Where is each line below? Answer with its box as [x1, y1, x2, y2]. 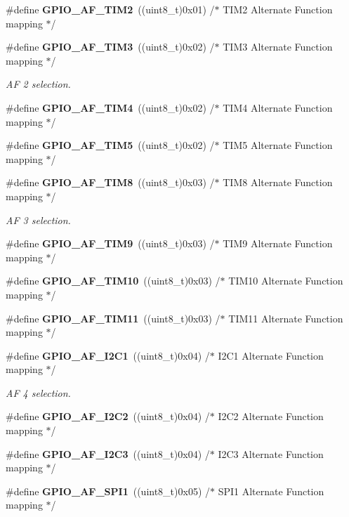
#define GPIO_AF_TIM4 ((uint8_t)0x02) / [6, 100, 215, 114]
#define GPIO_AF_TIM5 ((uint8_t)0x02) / [6, 138, 215, 152]
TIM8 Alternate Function [223, 175, 333, 190]
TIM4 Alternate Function [223, 100, 333, 114]
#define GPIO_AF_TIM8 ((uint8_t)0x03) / [6, 175, 215, 190]
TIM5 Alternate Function [223, 138, 333, 152]
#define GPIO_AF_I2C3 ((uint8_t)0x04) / [6, 446, 210, 461]
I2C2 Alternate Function [218, 409, 324, 424]
